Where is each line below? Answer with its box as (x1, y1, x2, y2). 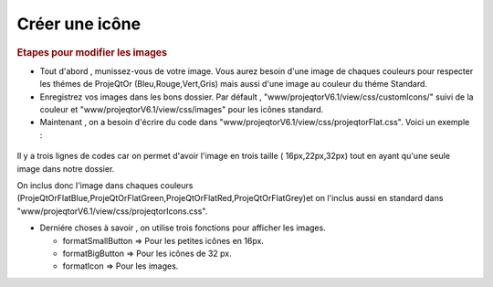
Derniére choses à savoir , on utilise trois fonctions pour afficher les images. (39, 222, 326, 233)
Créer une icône (16, 14, 142, 34)
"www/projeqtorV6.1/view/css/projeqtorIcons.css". (16, 206, 208, 217)
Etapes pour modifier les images (16, 46, 168, 58)
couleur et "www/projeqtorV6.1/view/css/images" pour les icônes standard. (39, 103, 324, 114)
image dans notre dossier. (16, 163, 115, 174)
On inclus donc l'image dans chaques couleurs (16, 179, 194, 191)
